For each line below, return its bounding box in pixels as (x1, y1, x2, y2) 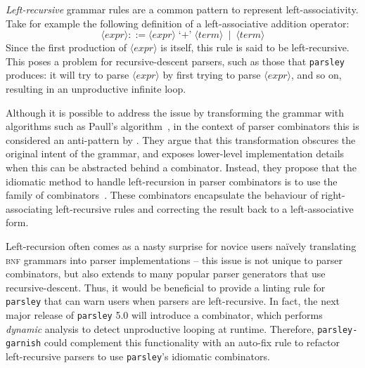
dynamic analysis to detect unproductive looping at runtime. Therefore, (6, 321, 314, 336)
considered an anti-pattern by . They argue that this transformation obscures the (6, 132, 356, 147)
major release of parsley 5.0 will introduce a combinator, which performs (6, 308, 323, 322)
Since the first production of (6, 40, 127, 55)
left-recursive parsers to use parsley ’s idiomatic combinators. (6, 348, 270, 363)
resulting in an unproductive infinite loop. (6, 81, 186, 96)
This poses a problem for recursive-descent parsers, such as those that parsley (6, 53, 345, 68)
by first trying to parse (162, 67, 261, 82)
